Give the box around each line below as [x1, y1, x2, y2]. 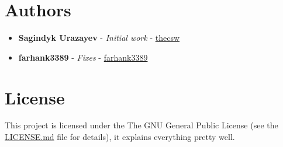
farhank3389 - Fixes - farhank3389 [18, 51, 148, 63]
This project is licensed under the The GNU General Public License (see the [5, 119, 278, 131]
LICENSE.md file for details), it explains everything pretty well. [5, 131, 235, 143]
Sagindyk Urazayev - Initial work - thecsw [18, 32, 180, 44]
